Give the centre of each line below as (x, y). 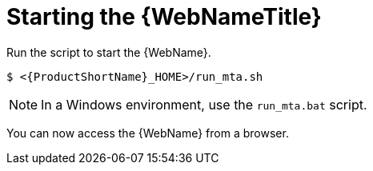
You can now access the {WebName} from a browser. (148, 133)
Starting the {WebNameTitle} (164, 17)
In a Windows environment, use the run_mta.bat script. (204, 104)
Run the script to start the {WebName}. (109, 52)
